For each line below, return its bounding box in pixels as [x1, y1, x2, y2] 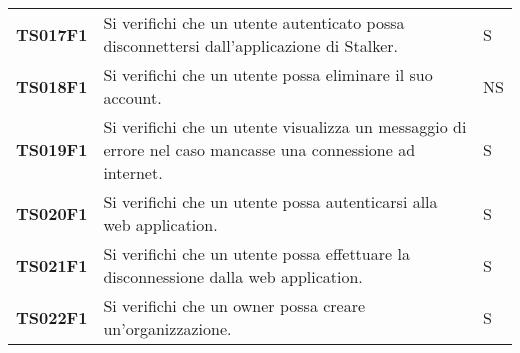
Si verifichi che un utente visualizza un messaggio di [103, 115, 467, 138]
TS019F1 [16, 138, 88, 161]
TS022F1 [16, 305, 88, 329]
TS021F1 [16, 253, 88, 277]
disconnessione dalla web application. [103, 265, 363, 288]
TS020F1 [16, 201, 88, 225]
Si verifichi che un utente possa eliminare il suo [103, 63, 433, 86]
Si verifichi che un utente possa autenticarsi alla [103, 190, 438, 213]
